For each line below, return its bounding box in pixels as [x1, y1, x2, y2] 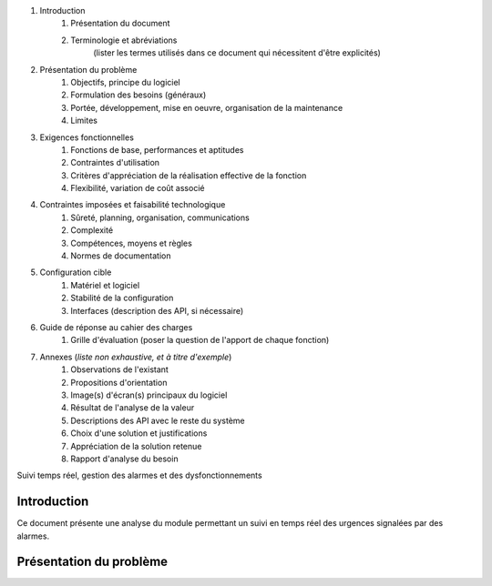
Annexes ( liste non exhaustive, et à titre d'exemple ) [39, 351, 232, 362]
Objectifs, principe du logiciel [70, 76, 181, 87]
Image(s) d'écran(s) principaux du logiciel [70, 389, 228, 400]
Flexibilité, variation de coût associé [70, 183, 205, 194]
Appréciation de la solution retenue [70, 440, 202, 451]
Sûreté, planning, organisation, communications [70, 212, 250, 223]
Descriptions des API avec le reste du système [70, 415, 245, 426]
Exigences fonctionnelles [39, 132, 134, 143]
